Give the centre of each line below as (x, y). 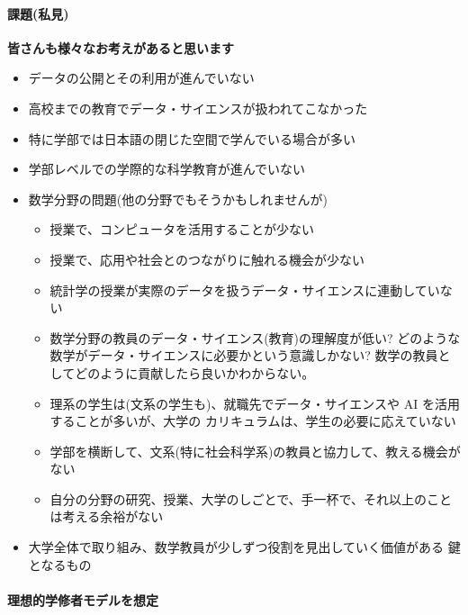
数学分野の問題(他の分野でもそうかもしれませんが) (178, 199)
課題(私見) (38, 13)
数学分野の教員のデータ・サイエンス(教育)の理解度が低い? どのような (255, 337)
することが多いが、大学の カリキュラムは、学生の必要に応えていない (253, 421)
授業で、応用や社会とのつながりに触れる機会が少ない (207, 259)
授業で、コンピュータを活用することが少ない (182, 229)
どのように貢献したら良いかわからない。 (195, 372)
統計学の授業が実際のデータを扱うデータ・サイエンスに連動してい (245, 289)
